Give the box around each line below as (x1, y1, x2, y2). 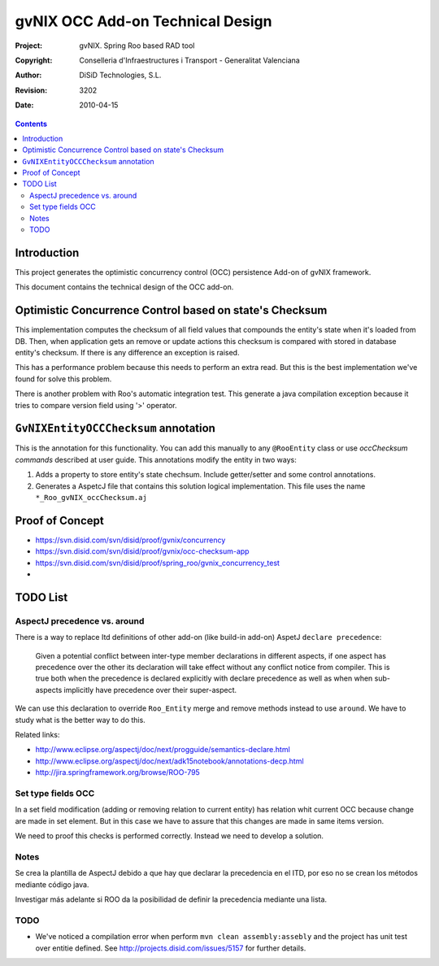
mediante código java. (15, 879, 89, 890)
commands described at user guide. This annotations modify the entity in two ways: (15, 455, 297, 464)
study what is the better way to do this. (15, 715, 146, 724)
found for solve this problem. (15, 374, 112, 384)
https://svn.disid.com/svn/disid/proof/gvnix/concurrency (35, 535, 226, 545)
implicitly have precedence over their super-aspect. (63, 685, 237, 694)
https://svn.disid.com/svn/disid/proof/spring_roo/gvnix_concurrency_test (35, 558, 280, 568)
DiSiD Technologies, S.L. (79, 70, 162, 80)
